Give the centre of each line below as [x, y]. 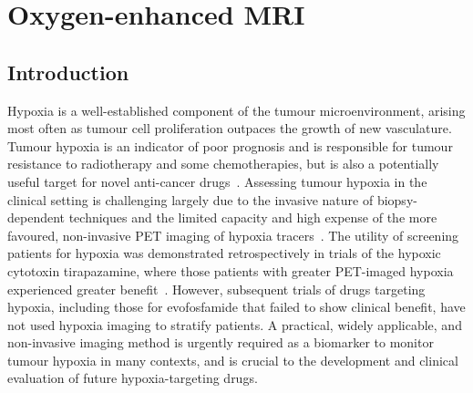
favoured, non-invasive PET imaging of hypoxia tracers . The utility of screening [233, 235]
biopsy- [397, 199]
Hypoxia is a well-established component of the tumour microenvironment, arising [236, 110]
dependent [36, 217]
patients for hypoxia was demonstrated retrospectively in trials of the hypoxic [224, 253]
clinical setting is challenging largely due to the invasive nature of [190, 199]
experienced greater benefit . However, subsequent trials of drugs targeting [216, 289]
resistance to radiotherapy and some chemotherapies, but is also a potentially [223, 164]
